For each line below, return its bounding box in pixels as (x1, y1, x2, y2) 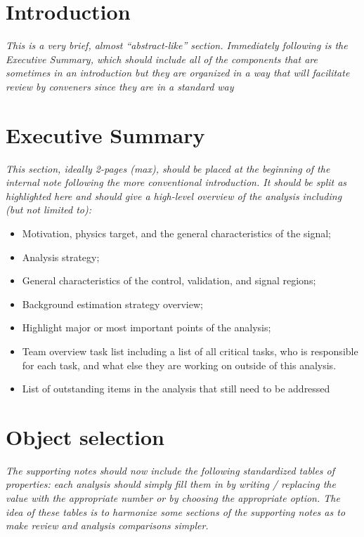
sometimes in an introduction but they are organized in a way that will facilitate (6, 65, 350, 80)
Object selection (6, 422, 165, 451)
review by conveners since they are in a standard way (6, 79, 234, 93)
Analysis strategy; (22, 249, 100, 264)
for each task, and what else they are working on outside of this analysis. (22, 357, 337, 372)
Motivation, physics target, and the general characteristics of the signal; (22, 226, 332, 240)
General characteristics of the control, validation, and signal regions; (22, 273, 316, 288)
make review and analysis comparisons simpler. (6, 518, 209, 533)
